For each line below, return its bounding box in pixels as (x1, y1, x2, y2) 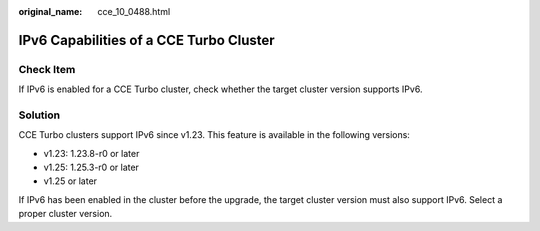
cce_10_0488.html (97, 6, 171, 17)
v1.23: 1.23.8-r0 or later (43, 147, 140, 159)
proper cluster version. (18, 208, 113, 220)
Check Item (18, 62, 76, 76)
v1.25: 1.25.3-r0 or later (43, 161, 140, 174)
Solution (18, 108, 61, 122)
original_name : (18, 6, 83, 17)
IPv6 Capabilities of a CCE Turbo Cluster (18, 31, 275, 49)
